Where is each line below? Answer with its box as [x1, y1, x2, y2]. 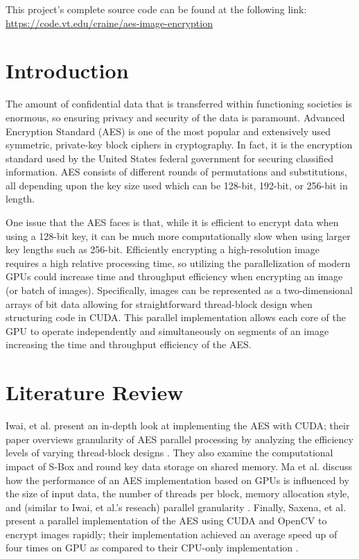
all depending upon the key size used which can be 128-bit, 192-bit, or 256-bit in [6, 178, 348, 192]
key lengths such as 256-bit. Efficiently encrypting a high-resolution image [6, 242, 319, 257]
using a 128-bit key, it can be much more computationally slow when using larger [6, 228, 351, 243]
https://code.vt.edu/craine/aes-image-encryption [6, 15, 213, 30]
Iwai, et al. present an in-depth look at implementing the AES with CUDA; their [6, 418, 350, 433]
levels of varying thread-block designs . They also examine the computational [6, 445, 333, 460]
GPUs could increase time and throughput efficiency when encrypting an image [6, 269, 343, 284]
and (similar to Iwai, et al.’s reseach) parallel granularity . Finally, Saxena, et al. [6, 499, 347, 514]
